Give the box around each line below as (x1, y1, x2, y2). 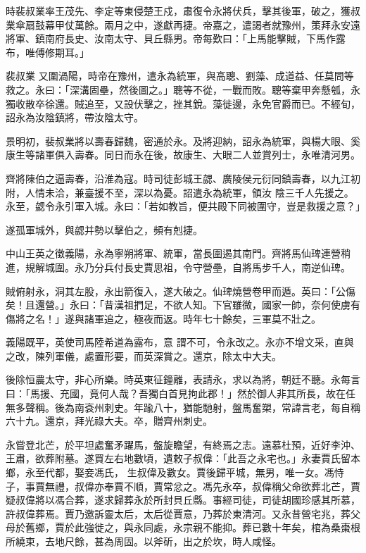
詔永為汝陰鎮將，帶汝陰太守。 (6, 110, 144, 125)
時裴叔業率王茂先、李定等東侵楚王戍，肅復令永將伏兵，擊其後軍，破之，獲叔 (6, 4, 360, 18)
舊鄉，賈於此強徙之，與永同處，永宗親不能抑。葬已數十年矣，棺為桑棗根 (25, 520, 360, 535)
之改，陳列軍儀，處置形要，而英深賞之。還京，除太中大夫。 (6, 348, 282, 363)
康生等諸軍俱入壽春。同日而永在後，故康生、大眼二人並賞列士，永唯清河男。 (6, 147, 360, 162)
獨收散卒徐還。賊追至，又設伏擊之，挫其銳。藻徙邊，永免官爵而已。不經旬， (6, 96, 360, 111)
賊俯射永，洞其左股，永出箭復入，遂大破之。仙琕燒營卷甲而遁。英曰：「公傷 (6, 283, 355, 298)
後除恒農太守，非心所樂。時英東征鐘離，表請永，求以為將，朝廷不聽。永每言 (6, 372, 360, 387)
